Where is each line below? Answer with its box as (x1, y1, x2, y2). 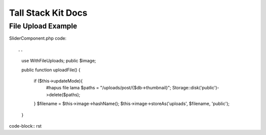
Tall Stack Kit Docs (9, 7, 88, 18)
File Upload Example (9, 22, 77, 30)
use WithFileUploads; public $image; (21, 58, 96, 64)
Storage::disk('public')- (172, 85, 219, 91)
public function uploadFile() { (21, 67, 81, 73)
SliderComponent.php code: (9, 35, 66, 41)
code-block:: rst (9, 123, 42, 129)
